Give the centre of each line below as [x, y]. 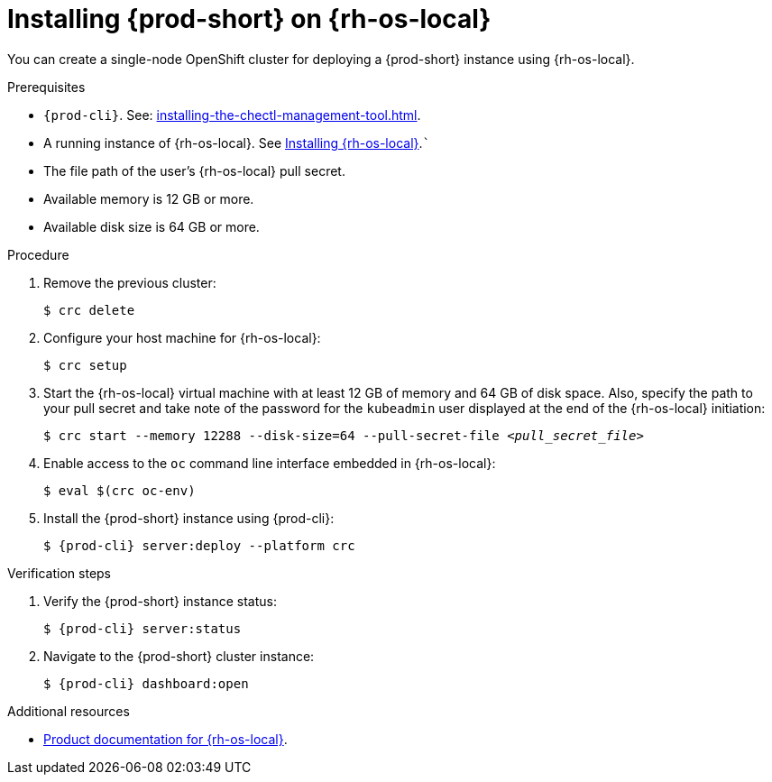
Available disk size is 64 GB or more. [152, 226]
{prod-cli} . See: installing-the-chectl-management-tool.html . [232, 115]
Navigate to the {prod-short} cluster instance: [179, 656]
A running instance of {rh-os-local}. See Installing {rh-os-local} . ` [237, 143]
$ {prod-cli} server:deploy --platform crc [199, 545]
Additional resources [69, 711]
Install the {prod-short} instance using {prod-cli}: [189, 518]
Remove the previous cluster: [130, 282]
